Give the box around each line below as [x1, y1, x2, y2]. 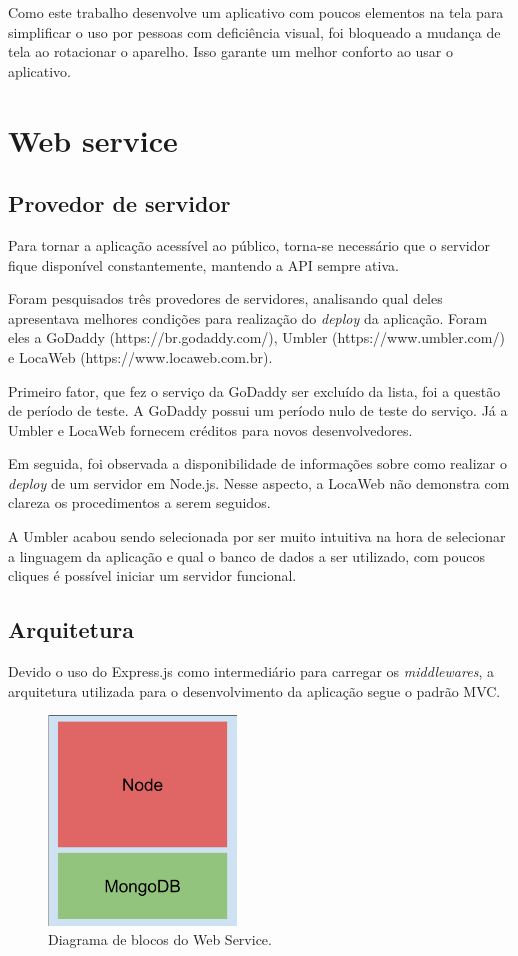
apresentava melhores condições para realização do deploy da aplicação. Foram [8, 307, 488, 328]
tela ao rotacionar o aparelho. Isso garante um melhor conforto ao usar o [8, 41, 453, 62]
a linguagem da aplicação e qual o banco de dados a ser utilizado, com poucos [8, 545, 486, 566]
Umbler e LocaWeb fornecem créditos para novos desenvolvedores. [8, 419, 413, 440]
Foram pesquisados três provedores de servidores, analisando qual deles [8, 288, 443, 309]
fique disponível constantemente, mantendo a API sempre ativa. [8, 254, 399, 275]
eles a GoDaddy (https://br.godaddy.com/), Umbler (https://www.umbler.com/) [8, 327, 505, 348]
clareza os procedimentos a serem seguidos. [8, 492, 271, 513]
